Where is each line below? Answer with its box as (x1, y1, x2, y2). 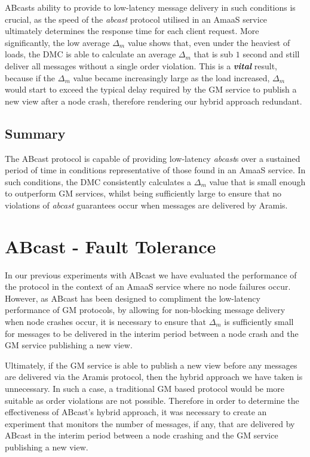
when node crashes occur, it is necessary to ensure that (5, 315, 206, 328)
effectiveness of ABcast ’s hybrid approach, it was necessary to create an (5, 406, 267, 418)
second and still (243, 48, 300, 60)
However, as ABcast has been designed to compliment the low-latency (5, 292, 260, 304)
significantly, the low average (5, 36, 110, 48)
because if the (5, 71, 56, 84)
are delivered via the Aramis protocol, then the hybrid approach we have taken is (5, 370, 303, 383)
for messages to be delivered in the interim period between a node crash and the (5, 327, 299, 339)
